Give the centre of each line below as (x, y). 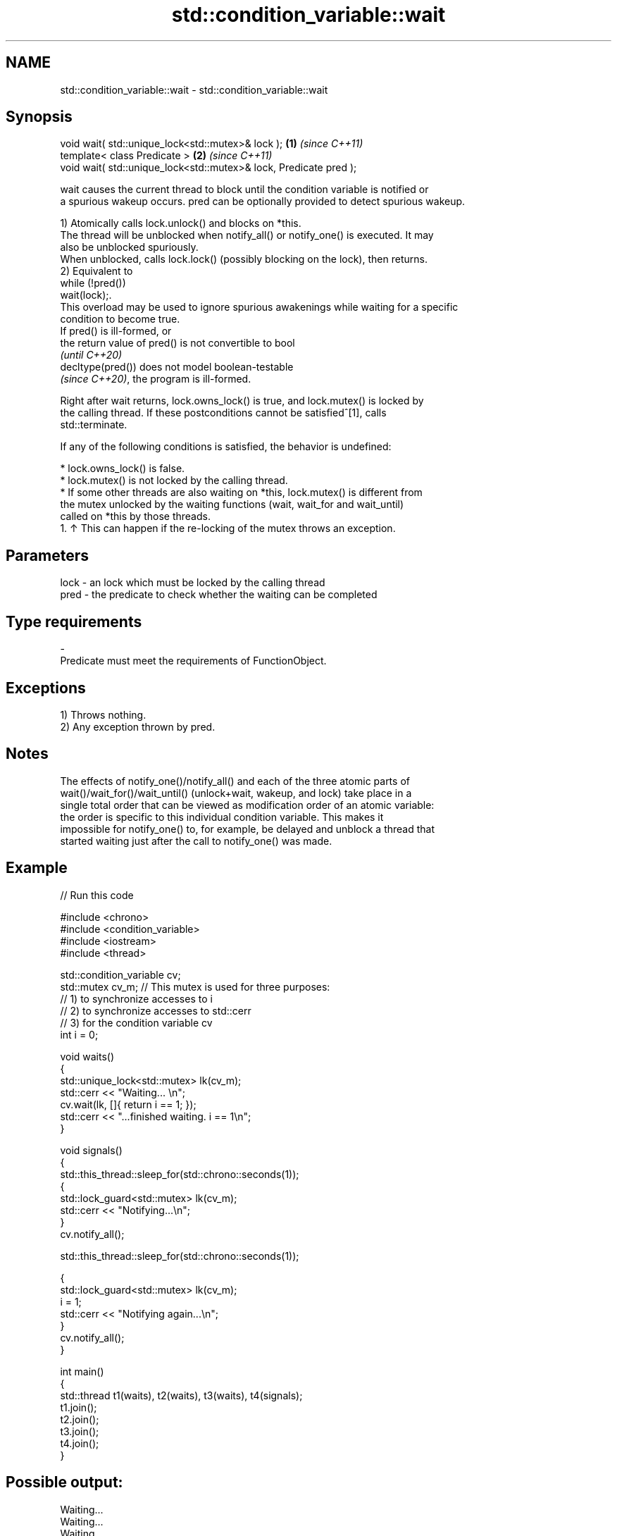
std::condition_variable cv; (120, 974)
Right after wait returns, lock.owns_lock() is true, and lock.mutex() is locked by (242, 401)
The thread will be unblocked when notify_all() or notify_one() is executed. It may (247, 235)
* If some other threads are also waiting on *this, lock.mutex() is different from (241, 493)
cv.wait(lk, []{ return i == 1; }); (128, 1104)
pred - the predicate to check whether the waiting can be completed (219, 595)
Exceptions (46, 688)
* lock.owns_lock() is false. (123, 469)
